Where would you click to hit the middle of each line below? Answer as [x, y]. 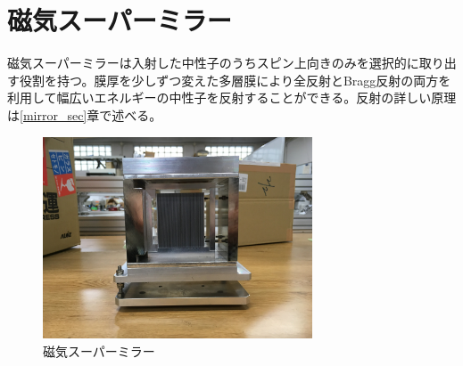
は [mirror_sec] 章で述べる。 [85, 114]
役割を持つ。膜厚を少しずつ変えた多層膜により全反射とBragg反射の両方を [235, 80]
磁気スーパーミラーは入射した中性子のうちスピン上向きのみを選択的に [213, 63]
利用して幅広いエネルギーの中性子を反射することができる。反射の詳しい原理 [232, 98]
